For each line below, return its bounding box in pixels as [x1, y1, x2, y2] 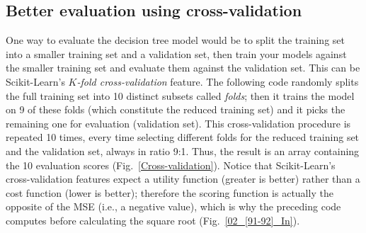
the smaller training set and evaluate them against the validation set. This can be [6, 60, 360, 75]
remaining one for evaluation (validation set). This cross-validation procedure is [6, 115, 351, 130]
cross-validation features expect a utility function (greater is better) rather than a [6, 171, 360, 186]
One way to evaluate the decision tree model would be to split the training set [6, 33, 345, 47]
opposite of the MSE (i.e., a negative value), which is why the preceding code [6, 199, 341, 214]
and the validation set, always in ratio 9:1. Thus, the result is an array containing [6, 143, 360, 158]
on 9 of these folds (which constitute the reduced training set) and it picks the [6, 102, 345, 117]
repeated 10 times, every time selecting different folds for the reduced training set [6, 130, 360, 144]
